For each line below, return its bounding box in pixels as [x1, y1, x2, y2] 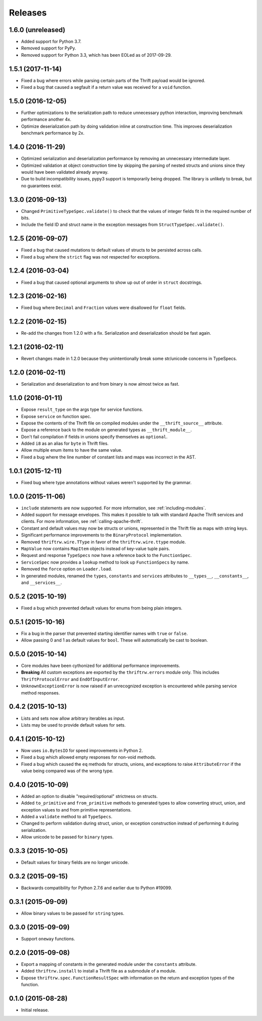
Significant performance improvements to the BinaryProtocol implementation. [21, 532, 182, 538]
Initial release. [21, 1007, 49, 1013]
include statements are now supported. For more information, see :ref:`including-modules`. [21, 505, 206, 511]
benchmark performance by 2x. [21, 130, 85, 136]
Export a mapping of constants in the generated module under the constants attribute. [21, 961, 196, 967]
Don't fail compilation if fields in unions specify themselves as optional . [21, 434, 168, 439]
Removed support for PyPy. [21, 45, 76, 51]
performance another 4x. [21, 116, 71, 122]
